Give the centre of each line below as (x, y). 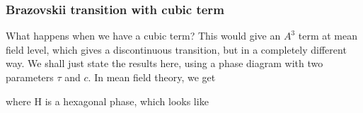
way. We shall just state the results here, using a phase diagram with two (165, 63)
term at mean (328, 36)
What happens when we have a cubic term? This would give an (143, 36)
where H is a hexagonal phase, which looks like (107, 101)
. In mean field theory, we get (152, 77)
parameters (30, 77)
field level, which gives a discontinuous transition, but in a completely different (176, 49)
